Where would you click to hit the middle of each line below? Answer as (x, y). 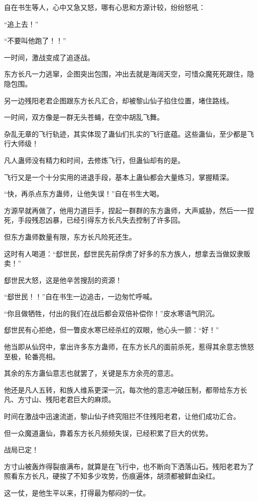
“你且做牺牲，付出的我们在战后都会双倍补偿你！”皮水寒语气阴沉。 (112, 313)
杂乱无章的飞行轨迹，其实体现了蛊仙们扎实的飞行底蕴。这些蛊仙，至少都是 (126, 133)
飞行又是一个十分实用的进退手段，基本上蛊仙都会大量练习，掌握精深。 (119, 177)
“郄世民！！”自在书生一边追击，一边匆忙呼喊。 (80, 296)
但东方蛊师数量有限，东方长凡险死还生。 (70, 236)
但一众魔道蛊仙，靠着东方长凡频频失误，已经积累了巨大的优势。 (108, 433)
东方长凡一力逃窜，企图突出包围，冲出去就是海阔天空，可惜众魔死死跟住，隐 (129, 74)
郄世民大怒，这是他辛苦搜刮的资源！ (63, 280)
